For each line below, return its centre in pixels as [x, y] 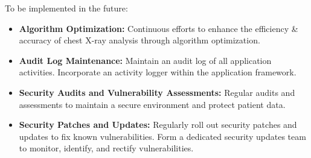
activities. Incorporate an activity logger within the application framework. [158, 72]
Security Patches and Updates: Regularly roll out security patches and [158, 125]
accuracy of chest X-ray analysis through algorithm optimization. [139, 40]
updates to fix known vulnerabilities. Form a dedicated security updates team [162, 136]
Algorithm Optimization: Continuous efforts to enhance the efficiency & [159, 28]
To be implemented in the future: [66, 8]
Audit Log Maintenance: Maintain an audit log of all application [145, 60]
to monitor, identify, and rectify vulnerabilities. [106, 148]
